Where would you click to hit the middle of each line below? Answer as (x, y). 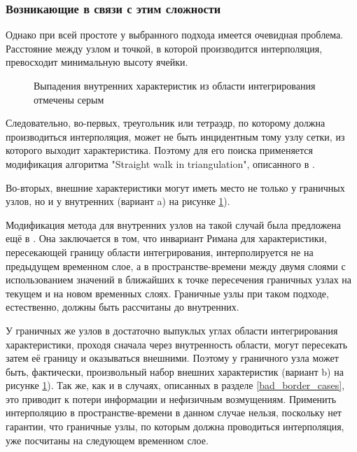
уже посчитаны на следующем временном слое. (107, 440)
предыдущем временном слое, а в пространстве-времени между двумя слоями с (176, 266)
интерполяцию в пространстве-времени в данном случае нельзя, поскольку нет (174, 412)
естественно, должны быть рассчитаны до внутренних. (122, 307)
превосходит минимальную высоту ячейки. (97, 62)
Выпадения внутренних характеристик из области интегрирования (175, 85)
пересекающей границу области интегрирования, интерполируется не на (160, 252)
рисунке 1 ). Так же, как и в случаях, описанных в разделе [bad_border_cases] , (175, 385)
